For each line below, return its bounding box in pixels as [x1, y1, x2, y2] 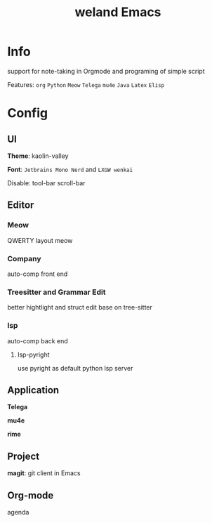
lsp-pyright [17, 350, 50, 359]
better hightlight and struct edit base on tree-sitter [7, 303, 153, 312]
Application [7, 384, 60, 396]
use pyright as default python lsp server [17, 364, 133, 372]
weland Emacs [74, 4, 161, 20]
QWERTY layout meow [7, 236, 73, 244]
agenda [7, 508, 29, 516]
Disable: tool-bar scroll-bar [7, 178, 86, 187]
